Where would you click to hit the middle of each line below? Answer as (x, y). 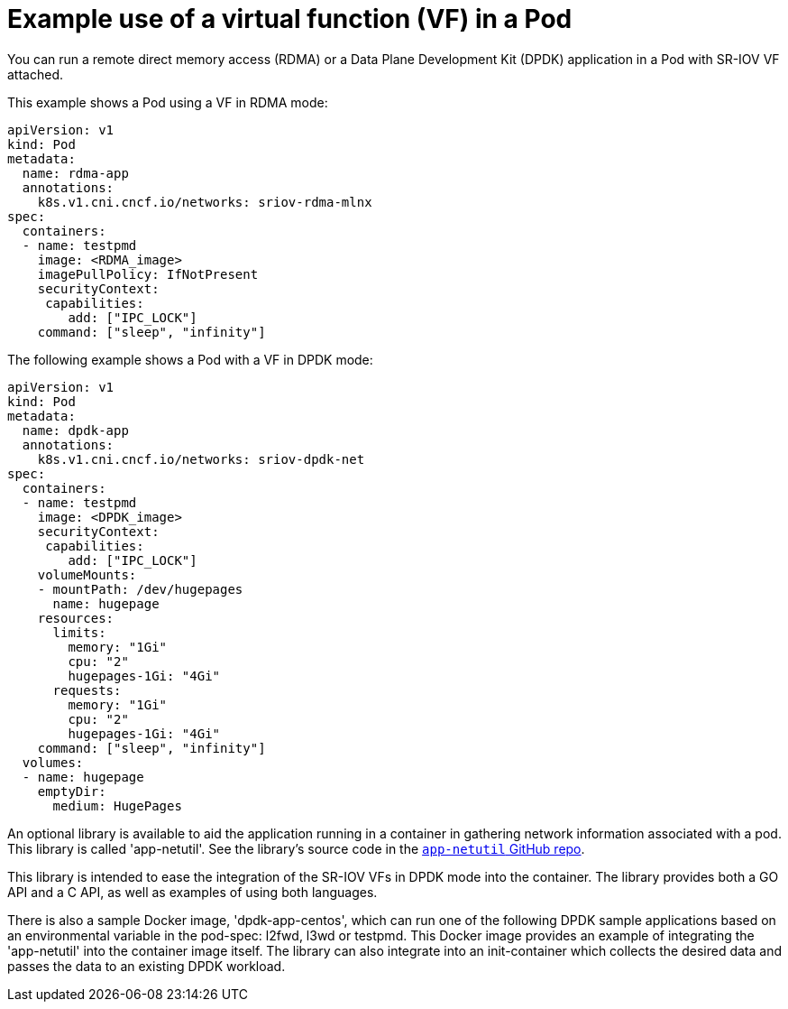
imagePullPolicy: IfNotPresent (148, 274)
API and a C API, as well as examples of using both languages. (192, 892)
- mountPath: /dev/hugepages (140, 589)
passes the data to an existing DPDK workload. (147, 966)
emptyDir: (72, 791)
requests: (87, 690)
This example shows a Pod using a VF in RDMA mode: (168, 102)
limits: (79, 632)
